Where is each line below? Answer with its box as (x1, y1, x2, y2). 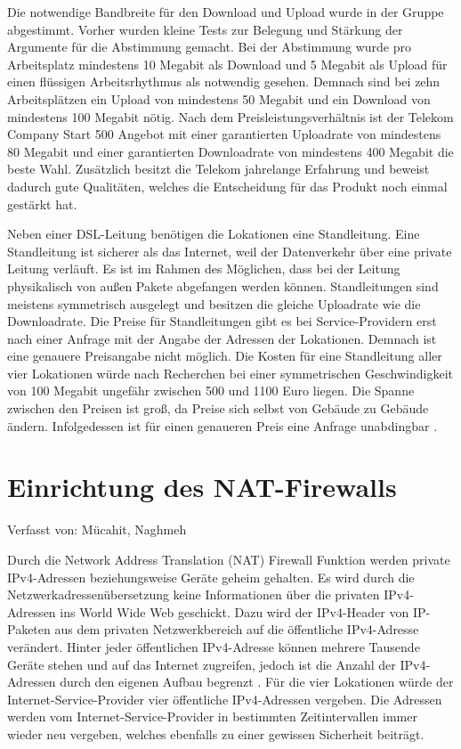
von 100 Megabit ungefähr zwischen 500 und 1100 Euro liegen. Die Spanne (7, 381, 415, 400)
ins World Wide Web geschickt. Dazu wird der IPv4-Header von (60, 602, 409, 621)
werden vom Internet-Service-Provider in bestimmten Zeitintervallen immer (7, 707, 417, 726)
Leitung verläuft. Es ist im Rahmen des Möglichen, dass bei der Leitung (7, 259, 400, 278)
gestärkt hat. (7, 194, 77, 213)
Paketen (7, 620, 51, 639)
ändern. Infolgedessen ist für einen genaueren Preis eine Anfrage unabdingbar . (7, 416, 438, 435)
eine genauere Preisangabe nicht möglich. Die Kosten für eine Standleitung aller (7, 346, 442, 365)
